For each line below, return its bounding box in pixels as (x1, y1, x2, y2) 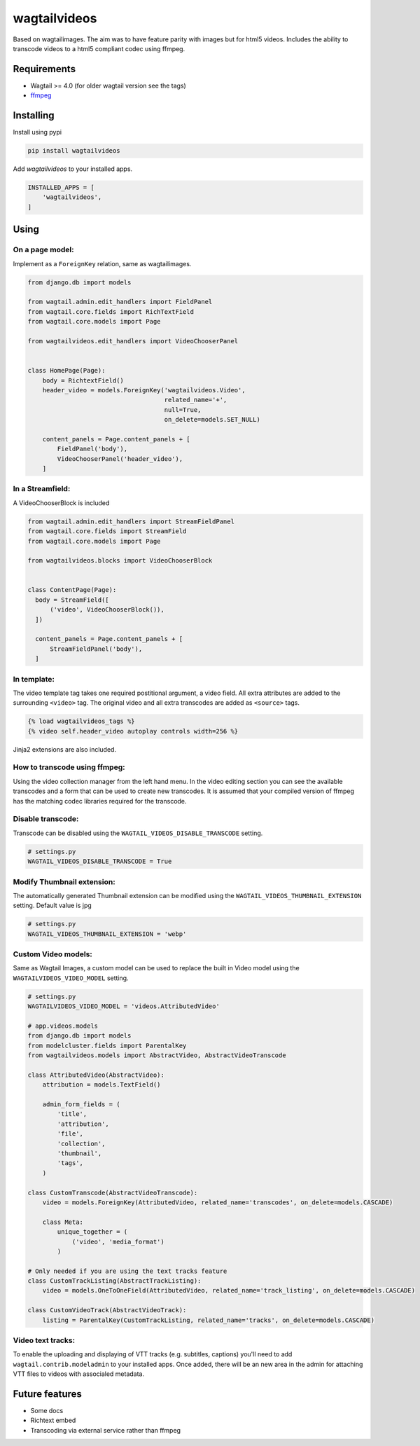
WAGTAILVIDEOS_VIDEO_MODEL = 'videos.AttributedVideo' (27, 1003, 220, 1010)
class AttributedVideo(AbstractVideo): (27, 1070, 164, 1079)
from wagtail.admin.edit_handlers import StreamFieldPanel (27, 517, 234, 525)
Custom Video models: (13, 949, 92, 959)
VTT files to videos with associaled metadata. (13, 1370, 145, 1378)
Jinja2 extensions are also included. (13, 745, 117, 753)
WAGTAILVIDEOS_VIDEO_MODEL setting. (13, 974, 129, 982)
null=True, (164, 406, 202, 413)
